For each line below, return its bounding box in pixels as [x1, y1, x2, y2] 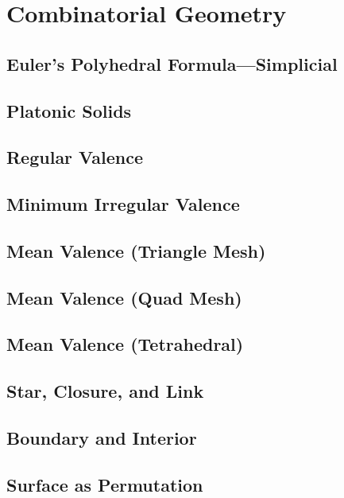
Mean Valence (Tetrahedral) [6, 332, 244, 356]
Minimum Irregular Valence [6, 192, 240, 216]
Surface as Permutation [6, 472, 203, 496]
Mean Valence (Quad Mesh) [6, 285, 242, 309]
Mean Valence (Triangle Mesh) [6, 238, 266, 263]
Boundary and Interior [6, 426, 197, 450]
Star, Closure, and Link [6, 379, 204, 403]
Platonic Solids [6, 98, 132, 123]
